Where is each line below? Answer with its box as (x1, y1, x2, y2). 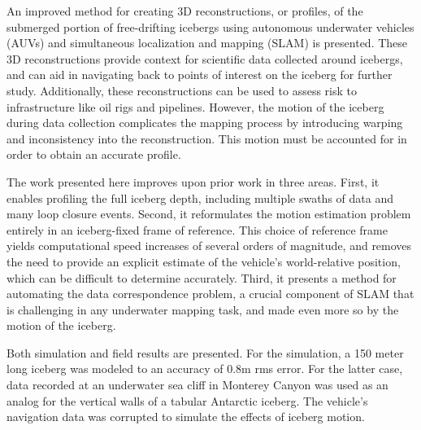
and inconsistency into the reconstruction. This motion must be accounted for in (7, 129, 407, 147)
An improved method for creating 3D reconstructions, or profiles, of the (7, 2, 363, 19)
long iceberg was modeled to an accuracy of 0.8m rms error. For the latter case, (7, 360, 403, 377)
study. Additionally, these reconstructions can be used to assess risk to (7, 81, 357, 99)
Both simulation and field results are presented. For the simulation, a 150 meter (7, 344, 404, 361)
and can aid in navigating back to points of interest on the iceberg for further (7, 66, 393, 83)
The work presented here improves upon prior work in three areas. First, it (7, 173, 380, 190)
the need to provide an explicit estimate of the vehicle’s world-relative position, (7, 252, 401, 270)
